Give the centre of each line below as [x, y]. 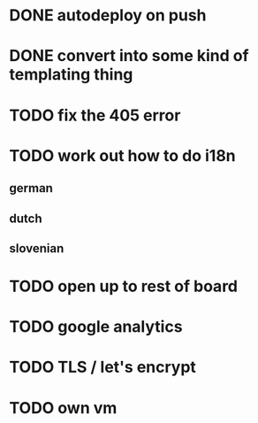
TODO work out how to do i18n [122, 155]
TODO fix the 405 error [95, 115]
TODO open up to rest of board [124, 286]
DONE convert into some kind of [129, 56]
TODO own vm [63, 408]
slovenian [37, 248]
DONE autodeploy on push [108, 15]
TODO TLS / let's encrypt [103, 367]
